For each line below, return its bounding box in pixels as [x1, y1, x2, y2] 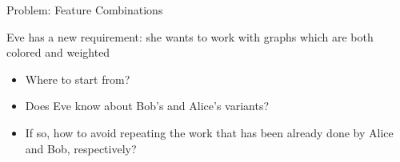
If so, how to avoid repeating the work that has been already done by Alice [25, 124, 394, 140]
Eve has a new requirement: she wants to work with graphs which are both [6, 28, 374, 45]
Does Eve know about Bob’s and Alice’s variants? [25, 97, 270, 114]
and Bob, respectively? [25, 140, 137, 156]
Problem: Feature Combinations [6, 2, 163, 18]
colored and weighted [6, 44, 110, 61]
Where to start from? [25, 70, 130, 87]
